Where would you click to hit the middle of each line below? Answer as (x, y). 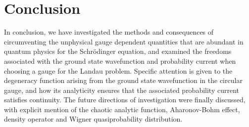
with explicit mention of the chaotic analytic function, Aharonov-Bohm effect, (122, 109)
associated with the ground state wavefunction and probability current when (120, 61)
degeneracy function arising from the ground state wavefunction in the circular (123, 80)
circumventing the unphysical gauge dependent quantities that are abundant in (124, 41)
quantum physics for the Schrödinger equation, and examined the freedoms (118, 51)
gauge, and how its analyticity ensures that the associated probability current (122, 90)
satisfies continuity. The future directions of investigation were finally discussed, (125, 100)
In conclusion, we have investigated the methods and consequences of (109, 32)
